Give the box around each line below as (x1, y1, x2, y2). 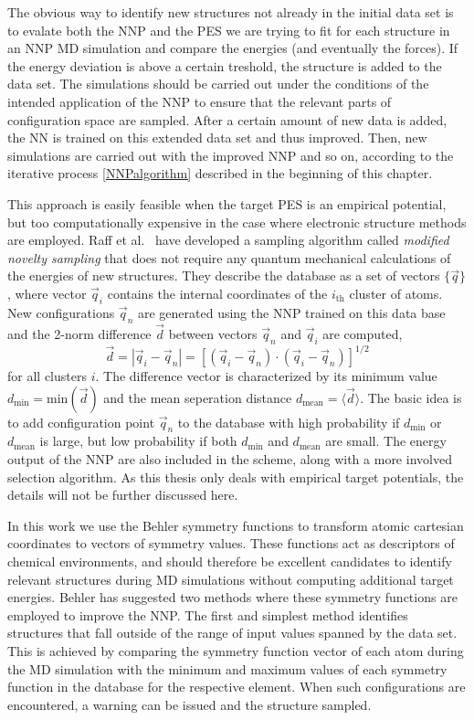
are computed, (322, 323, 403, 343)
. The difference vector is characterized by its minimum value (95, 366, 437, 386)
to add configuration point (7, 412, 155, 431)
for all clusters (7, 366, 87, 386)
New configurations (7, 302, 115, 322)
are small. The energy (325, 431, 447, 450)
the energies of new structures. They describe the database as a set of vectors (7, 266, 440, 285)
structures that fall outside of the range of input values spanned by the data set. (7, 623, 458, 642)
